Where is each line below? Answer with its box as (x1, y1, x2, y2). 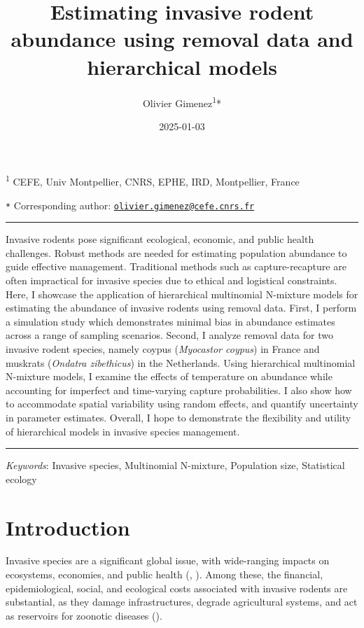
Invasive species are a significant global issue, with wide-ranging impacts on (6, 553, 330, 568)
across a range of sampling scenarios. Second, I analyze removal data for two (6, 328, 333, 342)
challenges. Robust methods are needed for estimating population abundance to (6, 245, 347, 260)
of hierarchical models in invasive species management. (6, 424, 240, 438)
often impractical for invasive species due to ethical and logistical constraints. (6, 273, 337, 288)
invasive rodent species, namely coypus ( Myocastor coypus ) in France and (6, 342, 320, 356)
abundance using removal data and (10, 25, 353, 53)
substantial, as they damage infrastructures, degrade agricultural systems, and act (6, 594, 358, 609)
